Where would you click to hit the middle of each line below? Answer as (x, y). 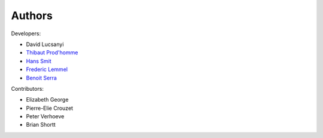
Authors (32, 16)
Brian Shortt (41, 125)
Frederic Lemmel (47, 69)
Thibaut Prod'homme (52, 53)
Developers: (26, 33)
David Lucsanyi (45, 44)
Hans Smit (39, 61)
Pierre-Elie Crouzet (50, 108)
